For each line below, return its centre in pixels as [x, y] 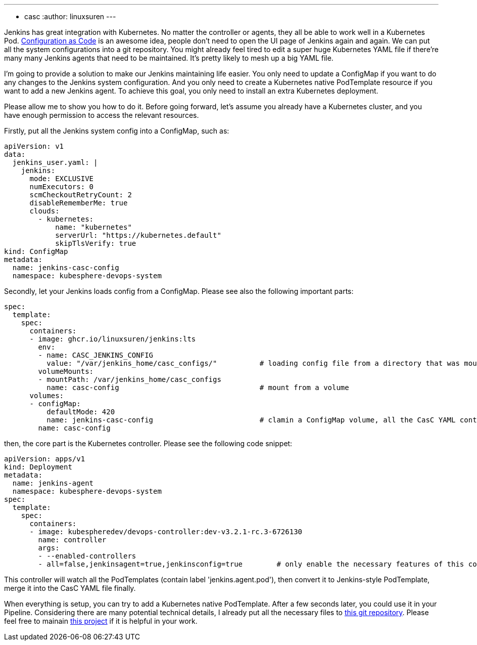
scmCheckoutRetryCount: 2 [81, 195]
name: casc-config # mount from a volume [198, 388]
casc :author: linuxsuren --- [70, 16]
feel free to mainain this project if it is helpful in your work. [101, 621]
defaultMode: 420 [81, 412]
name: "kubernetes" [93, 227]
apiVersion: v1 [34, 146]
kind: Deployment [38, 467]
